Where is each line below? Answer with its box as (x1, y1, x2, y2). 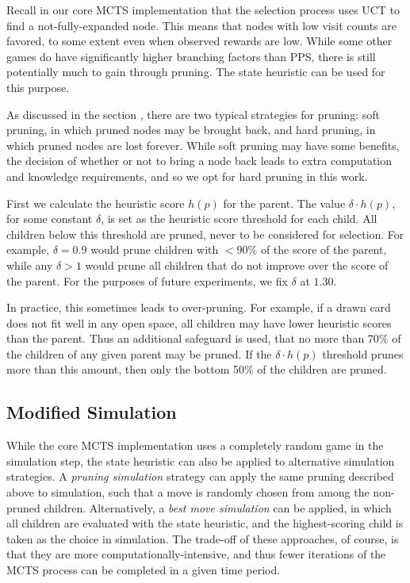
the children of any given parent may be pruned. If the (6, 345, 272, 362)
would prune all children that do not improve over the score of (85, 256, 389, 273)
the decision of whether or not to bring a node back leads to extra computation (6, 152, 393, 169)
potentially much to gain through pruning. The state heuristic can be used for (6, 63, 385, 80)
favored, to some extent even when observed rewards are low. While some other (6, 33, 393, 49)
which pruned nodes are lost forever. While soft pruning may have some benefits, (6, 136, 400, 153)
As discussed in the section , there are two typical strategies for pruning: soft (6, 105, 380, 122)
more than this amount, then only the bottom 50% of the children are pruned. (6, 361, 387, 378)
